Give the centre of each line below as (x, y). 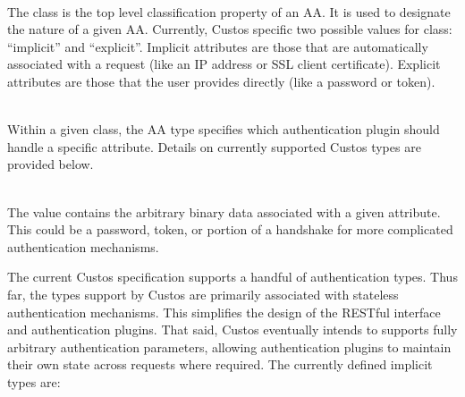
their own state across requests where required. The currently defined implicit (220, 364)
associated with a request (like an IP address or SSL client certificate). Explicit (224, 64)
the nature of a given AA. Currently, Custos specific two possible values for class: (230, 29)
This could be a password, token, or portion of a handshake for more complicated (230, 229)
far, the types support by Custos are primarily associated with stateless (203, 294)
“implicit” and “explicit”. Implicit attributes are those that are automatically (218, 46)
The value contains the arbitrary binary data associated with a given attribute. (224, 211)
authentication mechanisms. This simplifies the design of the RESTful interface (224, 312)
